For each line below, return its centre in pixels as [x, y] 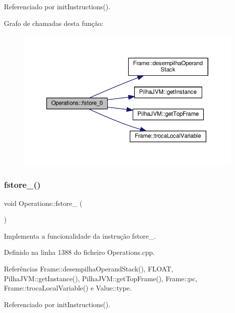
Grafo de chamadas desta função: [54, 23]
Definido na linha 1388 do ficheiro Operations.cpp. [80, 252]
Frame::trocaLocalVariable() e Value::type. [68, 288]
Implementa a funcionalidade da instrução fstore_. [80, 235]
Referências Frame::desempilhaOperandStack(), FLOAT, [89, 269]
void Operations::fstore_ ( [43, 203]
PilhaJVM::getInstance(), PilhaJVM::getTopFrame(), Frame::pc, [101, 278]
